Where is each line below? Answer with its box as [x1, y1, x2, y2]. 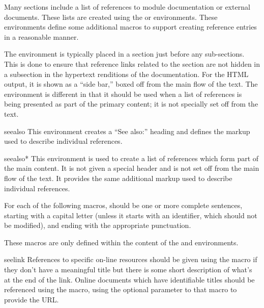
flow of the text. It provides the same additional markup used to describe [4, 172, 232, 183]
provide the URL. [4, 294, 59, 304]
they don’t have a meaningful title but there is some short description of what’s [4, 264, 252, 275]
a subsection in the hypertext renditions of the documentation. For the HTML [4, 68, 249, 79]
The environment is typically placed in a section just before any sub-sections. [4, 48, 245, 59]
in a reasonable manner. [4, 31, 79, 42]
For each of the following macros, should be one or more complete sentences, [4, 200, 243, 211]
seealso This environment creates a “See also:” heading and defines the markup [4, 125, 250, 136]
